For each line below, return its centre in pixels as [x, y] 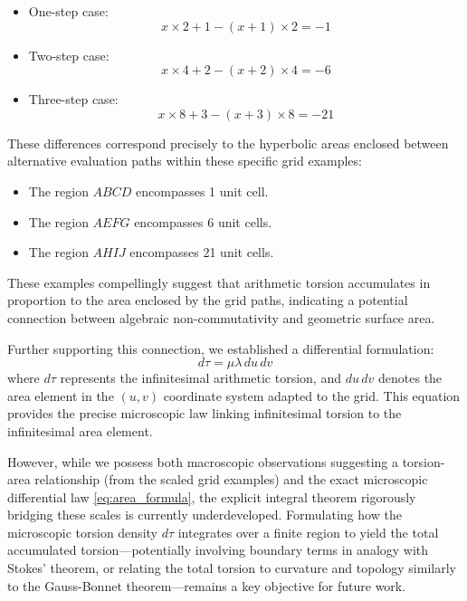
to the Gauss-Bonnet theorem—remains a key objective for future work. [207, 585]
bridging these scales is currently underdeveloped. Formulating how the [205, 515]
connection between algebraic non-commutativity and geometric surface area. [221, 317]
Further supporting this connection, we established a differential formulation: [221, 348]
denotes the [410, 378]
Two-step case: [69, 55]
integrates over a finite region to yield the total [308, 532]
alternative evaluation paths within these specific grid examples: [185, 161]
